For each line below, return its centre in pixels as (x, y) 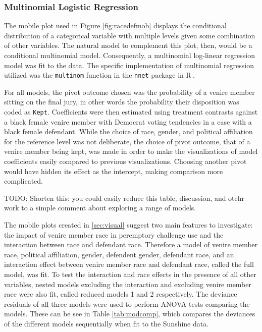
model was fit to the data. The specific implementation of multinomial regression (129, 65)
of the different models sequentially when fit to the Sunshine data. (107, 323)
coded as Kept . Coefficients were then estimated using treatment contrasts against (131, 112)
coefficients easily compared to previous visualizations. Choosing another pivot (125, 161)
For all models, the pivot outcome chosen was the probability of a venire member (129, 92)
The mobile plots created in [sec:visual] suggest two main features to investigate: (128, 225)
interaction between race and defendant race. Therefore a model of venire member (131, 244)
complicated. (23, 181)
